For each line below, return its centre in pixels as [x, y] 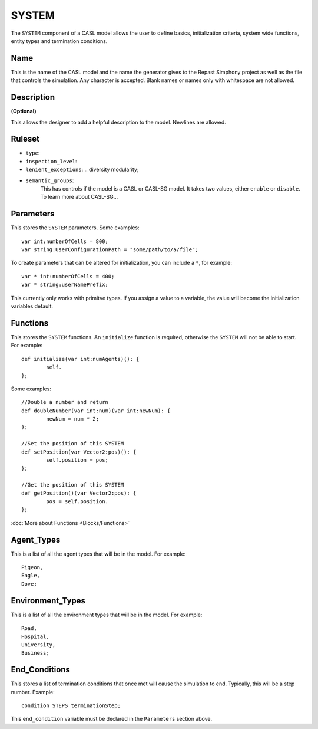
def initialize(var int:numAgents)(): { [80, 359]
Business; [35, 653]
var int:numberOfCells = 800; [65, 241]
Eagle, [31, 576]
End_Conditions [41, 670]
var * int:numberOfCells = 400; [68, 276]
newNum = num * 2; [73, 419]
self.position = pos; [77, 460]
